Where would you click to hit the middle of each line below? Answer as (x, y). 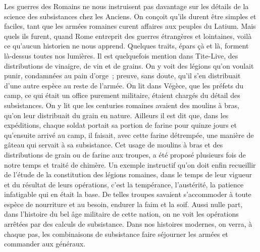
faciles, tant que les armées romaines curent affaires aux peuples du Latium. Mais (130, 26)
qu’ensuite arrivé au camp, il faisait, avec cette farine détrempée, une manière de (129, 135)
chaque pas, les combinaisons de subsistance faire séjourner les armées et (116, 234)
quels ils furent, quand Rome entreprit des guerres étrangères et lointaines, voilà (128, 36)
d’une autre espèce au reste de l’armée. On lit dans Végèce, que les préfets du (124, 85)
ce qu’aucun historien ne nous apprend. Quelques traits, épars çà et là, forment (126, 46)
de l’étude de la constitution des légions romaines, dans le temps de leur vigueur (128, 174)
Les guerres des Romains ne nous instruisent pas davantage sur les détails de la (126, 6)
